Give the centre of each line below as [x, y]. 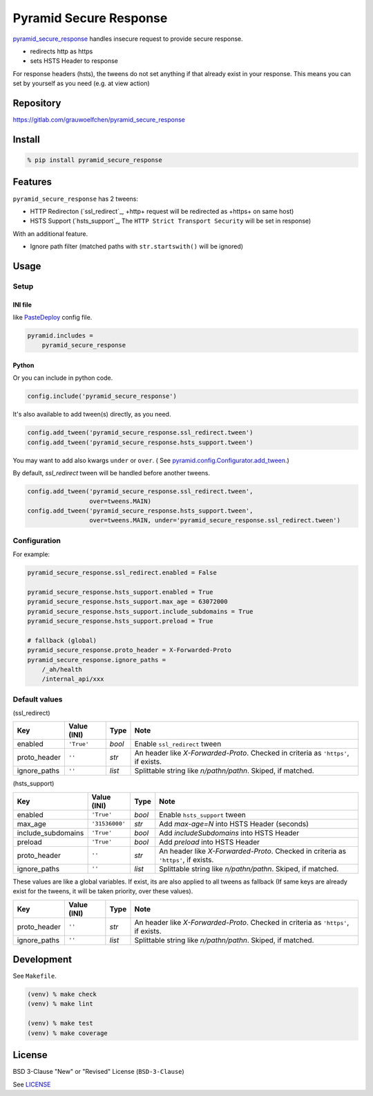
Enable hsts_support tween [202, 814]
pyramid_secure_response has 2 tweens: [75, 199]
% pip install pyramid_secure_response [95, 160]
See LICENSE [32, 1084]
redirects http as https [61, 51]
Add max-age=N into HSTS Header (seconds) [234, 823]
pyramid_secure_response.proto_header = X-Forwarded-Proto [129, 650]
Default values [38, 699]
